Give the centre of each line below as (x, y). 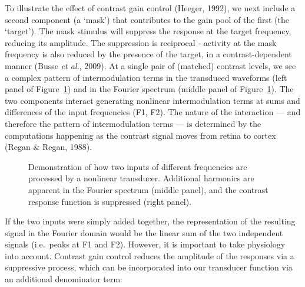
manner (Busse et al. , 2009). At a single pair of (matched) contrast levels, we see (150, 65)
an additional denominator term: (64, 279)
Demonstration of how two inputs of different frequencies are (138, 166)
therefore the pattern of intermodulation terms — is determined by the (133, 123)
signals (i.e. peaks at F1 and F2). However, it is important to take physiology (145, 244)
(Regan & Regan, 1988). (49, 147)
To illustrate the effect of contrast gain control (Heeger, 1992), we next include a (150, 8)
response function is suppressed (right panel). (110, 201)
